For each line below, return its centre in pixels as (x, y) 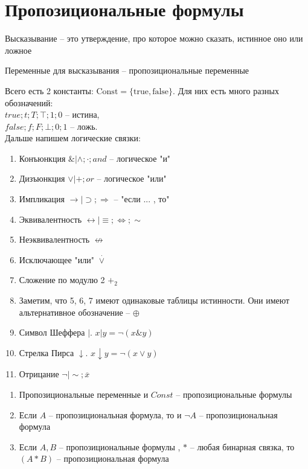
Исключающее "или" (56, 259)
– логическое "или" (132, 178)
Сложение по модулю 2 (62, 280)
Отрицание (39, 374)
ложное (18, 50)
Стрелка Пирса (47, 352)
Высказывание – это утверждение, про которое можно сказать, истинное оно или (154, 38)
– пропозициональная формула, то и (115, 414)
